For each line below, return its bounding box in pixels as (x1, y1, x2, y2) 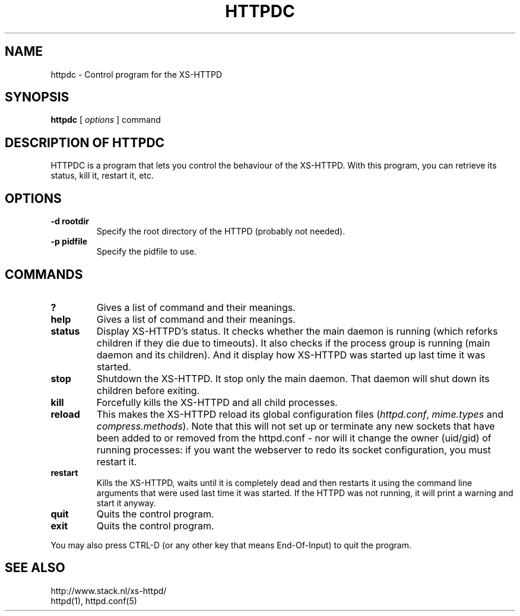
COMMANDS (5, 266, 83, 282)
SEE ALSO (5, 560, 65, 576)
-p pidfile (50, 236, 88, 247)
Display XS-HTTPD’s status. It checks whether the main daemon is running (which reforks (96, 325, 498, 337)
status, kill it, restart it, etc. (50, 170, 154, 181)
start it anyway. (96, 497, 156, 508)
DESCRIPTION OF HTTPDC (5, 135, 165, 150)
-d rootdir (50, 216, 89, 227)
